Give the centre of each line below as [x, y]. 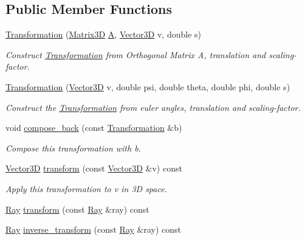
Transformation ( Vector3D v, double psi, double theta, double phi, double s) [148, 86]
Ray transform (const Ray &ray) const [77, 209]
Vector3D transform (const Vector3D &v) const [94, 168]
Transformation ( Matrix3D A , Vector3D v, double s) [104, 34]
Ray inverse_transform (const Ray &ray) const [94, 229]
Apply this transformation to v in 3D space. [86, 188]
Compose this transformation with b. [73, 148]
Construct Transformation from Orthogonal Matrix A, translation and [136, 54]
